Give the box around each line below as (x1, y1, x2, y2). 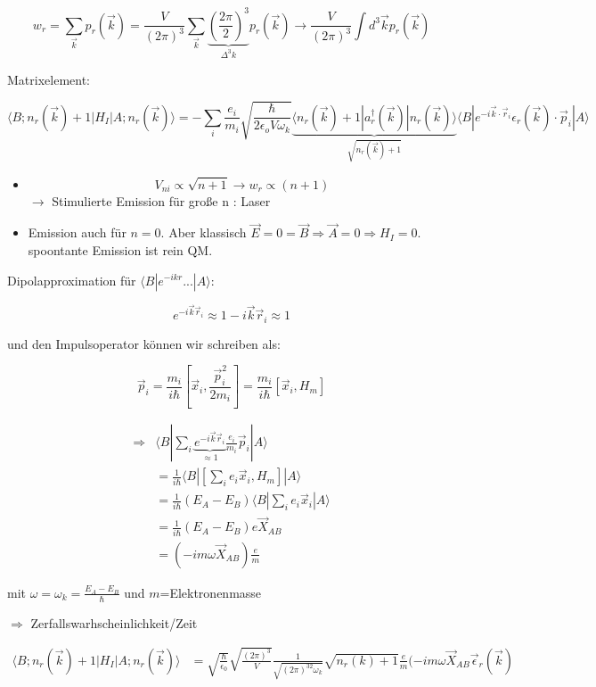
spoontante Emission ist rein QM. (28, 240, 213, 259)
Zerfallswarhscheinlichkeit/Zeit (30, 613, 198, 632)
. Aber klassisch (160, 223, 247, 242)
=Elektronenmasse (159, 583, 262, 601)
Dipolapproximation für (7, 270, 136, 289)
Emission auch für (28, 223, 127, 242)
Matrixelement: (7, 70, 90, 88)
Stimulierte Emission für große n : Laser (52, 191, 271, 210)
